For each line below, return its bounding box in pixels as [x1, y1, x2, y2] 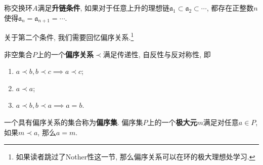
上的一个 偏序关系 [37, 49, 94, 59]
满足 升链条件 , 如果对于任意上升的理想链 [37, 3, 170, 13]
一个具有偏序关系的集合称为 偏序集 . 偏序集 [4, 117, 143, 128]
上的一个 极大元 [147, 117, 197, 128]
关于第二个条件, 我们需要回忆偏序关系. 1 [4, 30, 134, 43]
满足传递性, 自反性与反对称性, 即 [103, 49, 211, 59]
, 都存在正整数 [206, 3, 254, 13]
